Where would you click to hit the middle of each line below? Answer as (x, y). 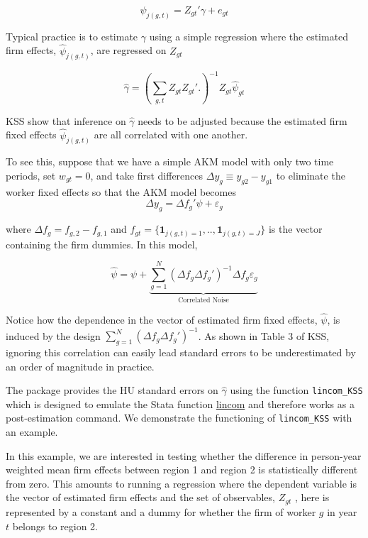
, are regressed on (128, 50)
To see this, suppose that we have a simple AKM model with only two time (170, 161)
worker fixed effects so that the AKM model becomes (121, 191)
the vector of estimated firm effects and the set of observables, (140, 497)
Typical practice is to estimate (72, 36)
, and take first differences (147, 176)
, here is (312, 497)
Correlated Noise (203, 301)
